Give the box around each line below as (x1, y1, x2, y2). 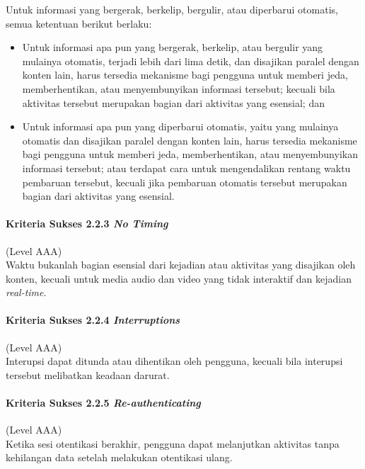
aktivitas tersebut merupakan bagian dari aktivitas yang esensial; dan (22, 95, 325, 110)
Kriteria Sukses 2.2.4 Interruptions (6, 312, 180, 327)
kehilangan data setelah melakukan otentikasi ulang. (6, 450, 233, 465)
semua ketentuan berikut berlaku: (6, 16, 152, 30)
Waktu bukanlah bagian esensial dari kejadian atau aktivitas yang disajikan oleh (6, 257, 356, 272)
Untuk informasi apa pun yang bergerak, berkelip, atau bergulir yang (22, 40, 323, 55)
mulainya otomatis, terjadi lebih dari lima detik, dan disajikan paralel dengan (22, 53, 359, 68)
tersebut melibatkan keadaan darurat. (6, 367, 170, 382)
